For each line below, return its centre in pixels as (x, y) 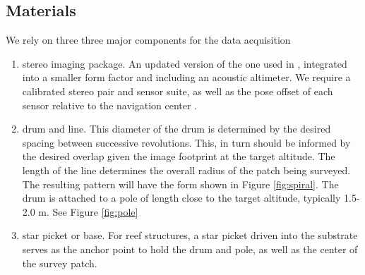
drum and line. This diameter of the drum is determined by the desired (176, 129)
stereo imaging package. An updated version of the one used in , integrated (185, 63)
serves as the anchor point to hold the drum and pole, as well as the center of (190, 249)
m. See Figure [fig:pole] (88, 211)
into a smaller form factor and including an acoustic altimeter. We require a (186, 77)
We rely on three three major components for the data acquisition (148, 40)
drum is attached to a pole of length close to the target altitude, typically (181, 198)
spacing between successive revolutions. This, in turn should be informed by (186, 142)
